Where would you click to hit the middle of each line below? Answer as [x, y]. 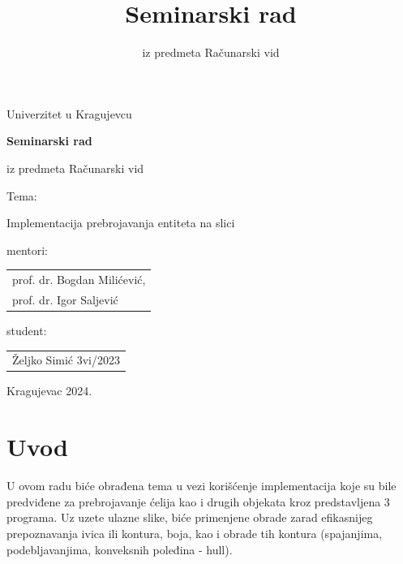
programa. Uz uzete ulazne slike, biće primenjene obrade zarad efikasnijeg [190, 517]
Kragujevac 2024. [49, 391]
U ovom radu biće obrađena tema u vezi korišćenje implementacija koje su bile [201, 486]
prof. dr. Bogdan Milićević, [79, 280]
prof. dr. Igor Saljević [65, 299]
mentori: [27, 250]
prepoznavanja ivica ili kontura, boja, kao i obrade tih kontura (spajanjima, [195, 533]
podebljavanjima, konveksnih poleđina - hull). [120, 549]
